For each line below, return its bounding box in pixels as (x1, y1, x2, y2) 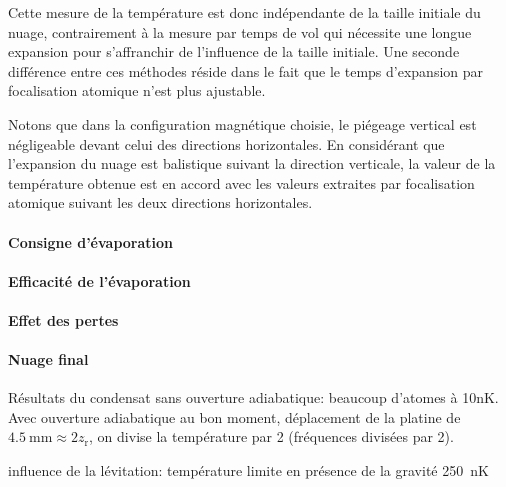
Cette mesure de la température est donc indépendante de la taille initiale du (8, 2, 481, 22)
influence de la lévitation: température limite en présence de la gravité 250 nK (8, 460, 489, 481)
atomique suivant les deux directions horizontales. (8, 192, 313, 213)
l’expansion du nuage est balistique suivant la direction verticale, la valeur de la (8, 153, 496, 174)
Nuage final (8, 349, 89, 370)
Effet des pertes (8, 309, 119, 330)
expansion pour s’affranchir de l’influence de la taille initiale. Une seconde (8, 41, 460, 62)
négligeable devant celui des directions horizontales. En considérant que (8, 133, 445, 154)
